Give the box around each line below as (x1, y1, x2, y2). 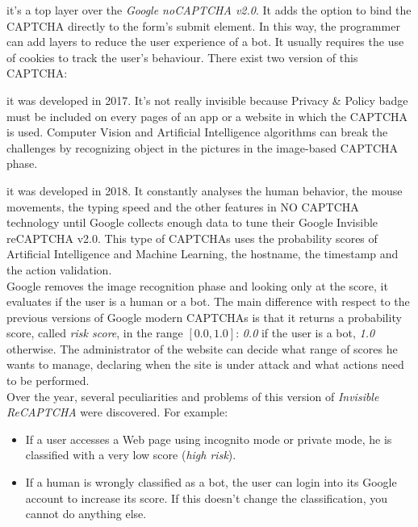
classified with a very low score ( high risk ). (25, 446, 236, 463)
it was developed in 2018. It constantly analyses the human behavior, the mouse (6, 182, 403, 199)
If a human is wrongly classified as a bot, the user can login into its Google (25, 474, 397, 491)
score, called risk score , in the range (6, 324, 183, 341)
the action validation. (6, 261, 112, 278)
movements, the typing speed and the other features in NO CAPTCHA (6, 198, 359, 215)
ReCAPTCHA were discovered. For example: (6, 404, 228, 420)
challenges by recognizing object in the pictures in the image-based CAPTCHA (6, 139, 399, 156)
